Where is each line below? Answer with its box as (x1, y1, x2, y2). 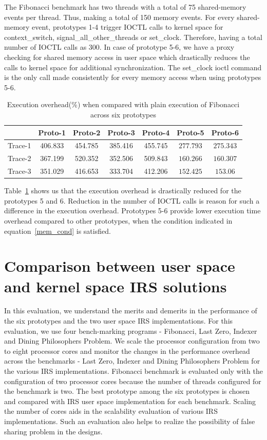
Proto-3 (107, 127, 135, 137)
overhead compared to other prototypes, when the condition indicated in (4, 215, 233, 226)
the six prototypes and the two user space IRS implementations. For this (4, 315, 233, 326)
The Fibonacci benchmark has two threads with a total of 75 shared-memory (4, 2, 246, 12)
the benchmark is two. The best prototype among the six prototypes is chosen (4, 386, 250, 396)
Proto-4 (142, 127, 170, 137)
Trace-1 (8, 140, 31, 151)
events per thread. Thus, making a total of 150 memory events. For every (4, 11, 235, 22)
